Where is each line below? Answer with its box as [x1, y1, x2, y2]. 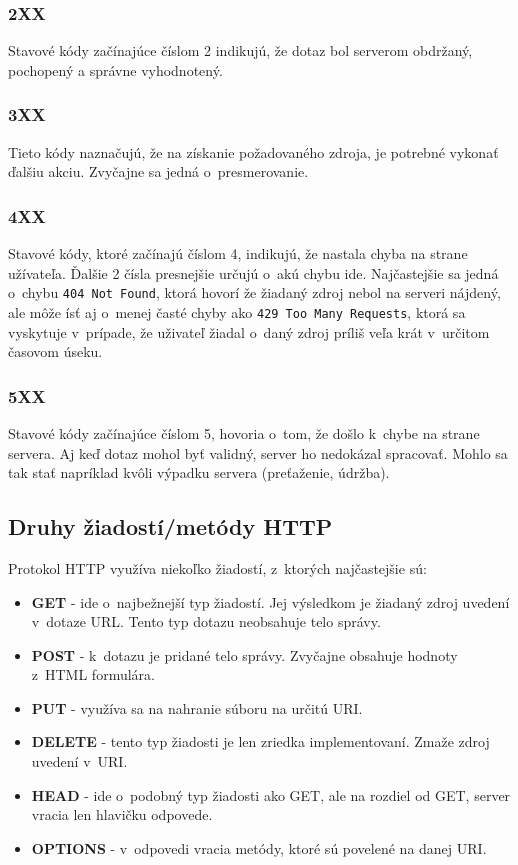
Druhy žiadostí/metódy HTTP [8, 511, 333, 542]
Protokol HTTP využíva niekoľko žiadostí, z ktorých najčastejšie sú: [8, 557, 427, 578]
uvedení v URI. [31, 751, 128, 772]
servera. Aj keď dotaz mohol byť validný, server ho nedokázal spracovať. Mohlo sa [8, 442, 508, 463]
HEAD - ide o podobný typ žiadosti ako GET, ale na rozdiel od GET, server [31, 784, 511, 805]
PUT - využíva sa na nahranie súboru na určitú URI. [31, 697, 363, 718]
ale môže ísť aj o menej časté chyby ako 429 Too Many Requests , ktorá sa [8, 301, 466, 322]
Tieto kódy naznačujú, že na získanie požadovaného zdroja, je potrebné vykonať [8, 141, 499, 162]
